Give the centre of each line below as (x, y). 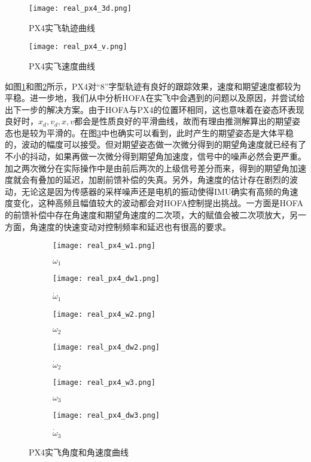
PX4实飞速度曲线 (62, 65)
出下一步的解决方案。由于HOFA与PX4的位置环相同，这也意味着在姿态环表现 (155, 109)
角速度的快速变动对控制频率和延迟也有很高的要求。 (130, 226)
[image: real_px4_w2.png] (104, 314)
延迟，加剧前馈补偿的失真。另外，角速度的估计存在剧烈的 (176, 180)
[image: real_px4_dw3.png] (106, 416)
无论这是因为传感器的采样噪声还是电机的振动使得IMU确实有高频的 (151, 191)
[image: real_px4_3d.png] (80, 8)
